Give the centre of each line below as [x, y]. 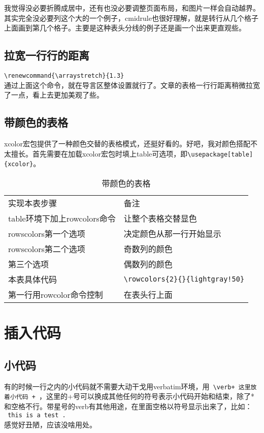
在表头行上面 [148, 294]
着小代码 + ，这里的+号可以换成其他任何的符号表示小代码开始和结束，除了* [129, 396]
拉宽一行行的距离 [47, 55]
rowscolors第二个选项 [47, 249]
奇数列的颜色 [148, 249]
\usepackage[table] [220, 154]
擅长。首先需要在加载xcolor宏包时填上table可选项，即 [99, 153]
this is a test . [37, 415]
